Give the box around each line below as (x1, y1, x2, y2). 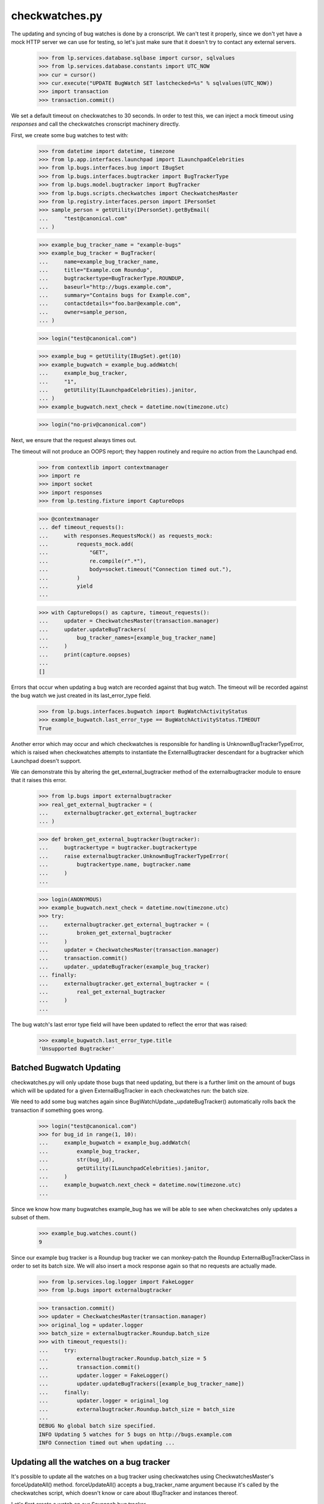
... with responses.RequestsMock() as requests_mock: (38, 532, 213, 539)
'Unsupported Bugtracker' (38, 1046, 115, 1052)
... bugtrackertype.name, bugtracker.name (38, 861, 191, 868)
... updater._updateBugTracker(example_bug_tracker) (38, 963, 210, 970)
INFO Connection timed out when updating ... (38, 1440, 175, 1446)
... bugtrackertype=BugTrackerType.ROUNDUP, (38, 275, 185, 282)
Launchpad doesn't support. (11, 757, 82, 764)
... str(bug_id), (38, 1156, 115, 1163)
